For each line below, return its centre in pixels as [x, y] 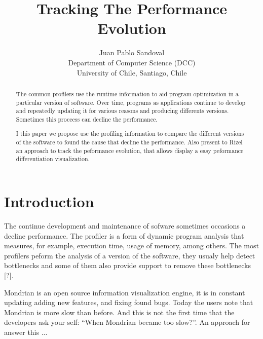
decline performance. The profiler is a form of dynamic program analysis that [124, 235]
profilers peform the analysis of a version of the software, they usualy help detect [130, 255]
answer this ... [26, 332]
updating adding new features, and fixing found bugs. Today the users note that [129, 302]
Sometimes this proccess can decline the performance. [87, 119]
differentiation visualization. [53, 159]
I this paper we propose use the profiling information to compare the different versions [130, 134]
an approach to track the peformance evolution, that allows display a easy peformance [130, 150]
